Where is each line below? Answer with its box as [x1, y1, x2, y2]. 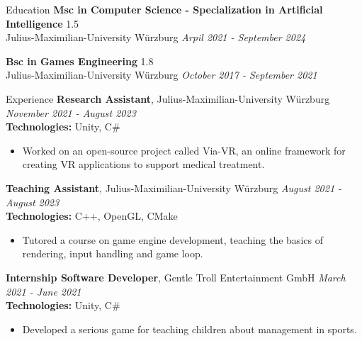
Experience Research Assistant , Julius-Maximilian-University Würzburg [6, 91, 330, 106]
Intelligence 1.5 [6, 16, 79, 30]
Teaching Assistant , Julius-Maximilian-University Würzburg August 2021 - [6, 180, 342, 195]
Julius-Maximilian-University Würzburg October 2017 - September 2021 [6, 67, 317, 82]
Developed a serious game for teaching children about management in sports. [22, 321, 357, 336]
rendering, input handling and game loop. [22, 246, 203, 261]
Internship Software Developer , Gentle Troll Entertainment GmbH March [6, 269, 346, 284]
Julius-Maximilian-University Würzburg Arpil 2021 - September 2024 [6, 30, 306, 45]
